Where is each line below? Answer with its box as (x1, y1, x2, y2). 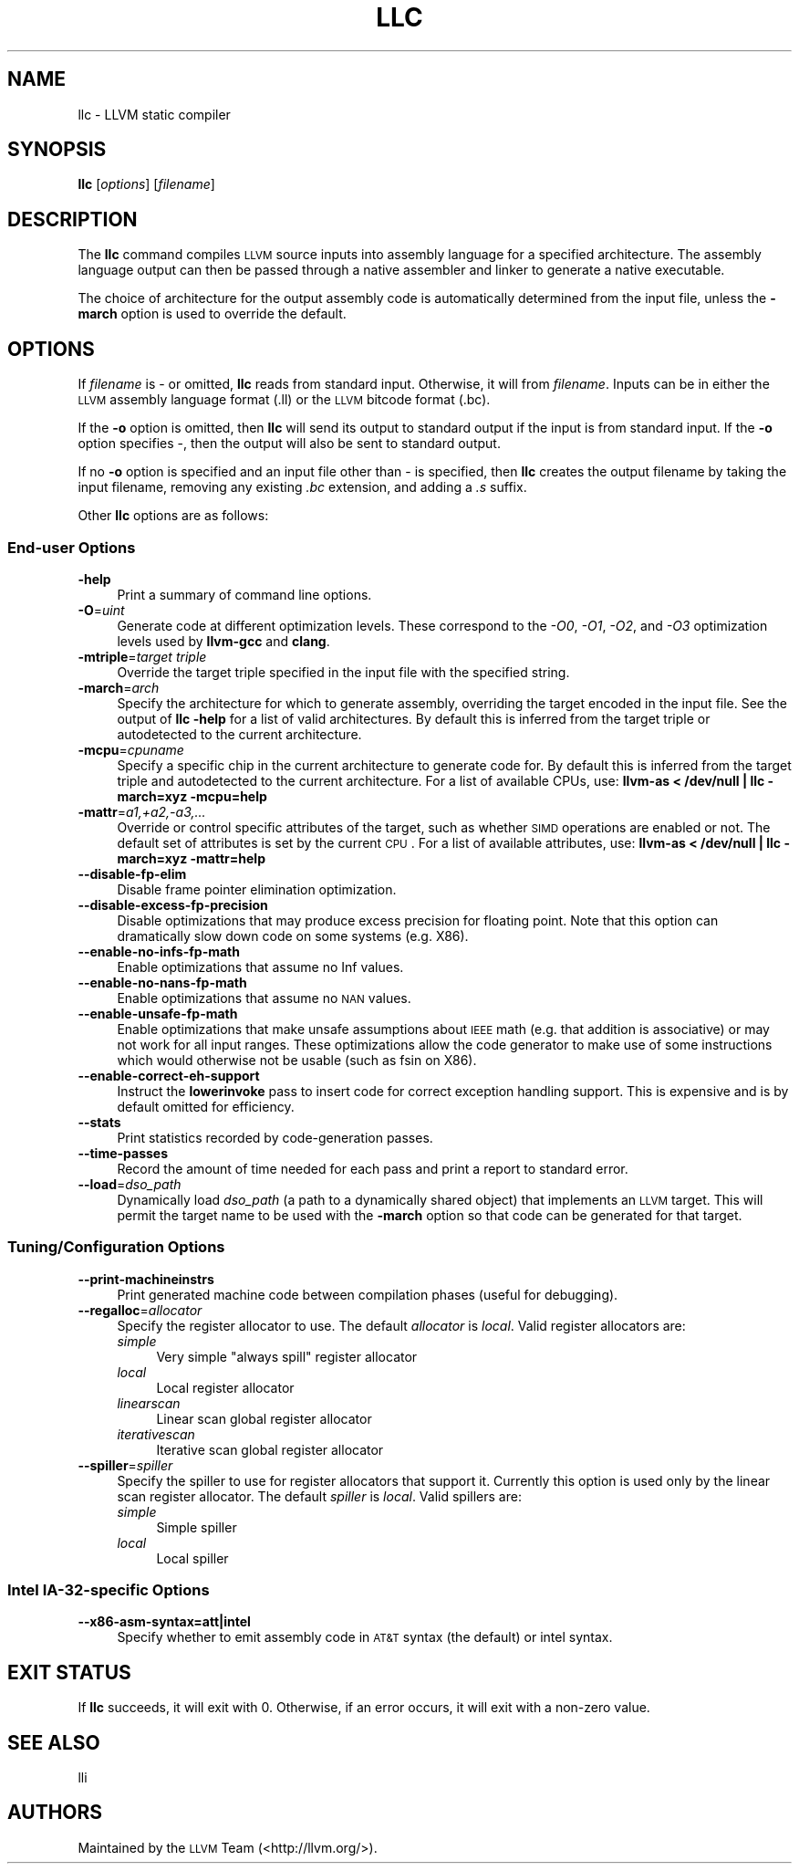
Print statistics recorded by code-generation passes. (117, 1129, 433, 1145)
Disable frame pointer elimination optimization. (117, 881, 397, 897)
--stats (78, 1113, 121, 1130)
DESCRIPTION (7, 207, 138, 231)
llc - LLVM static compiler (78, 106, 231, 122)
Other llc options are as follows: (78, 507, 269, 524)
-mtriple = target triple (78, 648, 207, 664)
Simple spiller (156, 1519, 237, 1535)
